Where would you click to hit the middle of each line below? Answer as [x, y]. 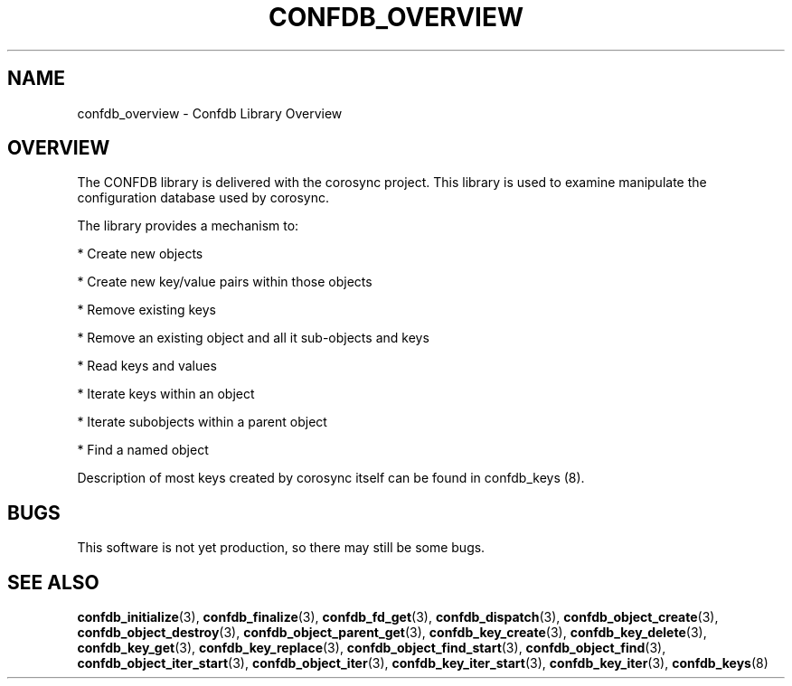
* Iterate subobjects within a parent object [202, 422]
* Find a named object [143, 450]
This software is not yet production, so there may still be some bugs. [281, 548]
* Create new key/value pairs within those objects [225, 282]
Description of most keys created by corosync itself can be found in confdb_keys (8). [331, 478]
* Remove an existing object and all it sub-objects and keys [253, 338]
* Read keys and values [147, 366]
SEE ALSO [53, 582]
